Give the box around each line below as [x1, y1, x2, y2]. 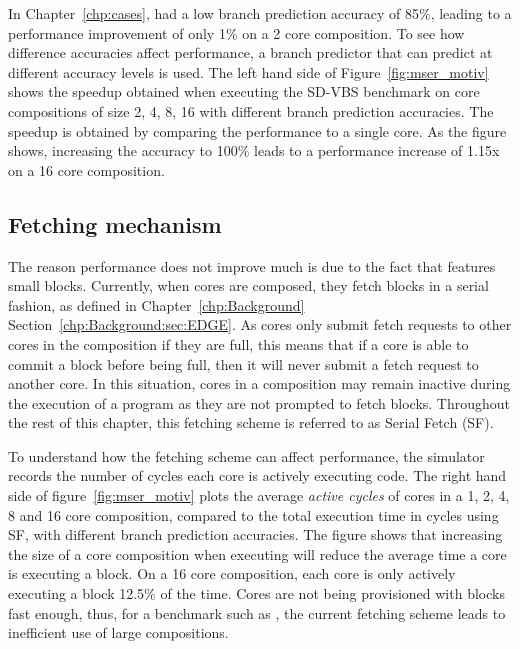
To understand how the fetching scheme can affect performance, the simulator [8, 445, 485, 466]
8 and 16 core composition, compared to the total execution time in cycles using [8, 504, 499, 525]
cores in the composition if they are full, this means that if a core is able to [8, 333, 469, 354]
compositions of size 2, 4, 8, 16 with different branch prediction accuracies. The [8, 100, 494, 121]
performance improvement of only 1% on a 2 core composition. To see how [8, 22, 465, 43]
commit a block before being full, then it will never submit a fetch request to [8, 353, 479, 374]
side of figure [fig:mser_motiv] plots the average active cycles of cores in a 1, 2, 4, [8, 485, 510, 506]
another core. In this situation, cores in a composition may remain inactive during [8, 373, 511, 394]
